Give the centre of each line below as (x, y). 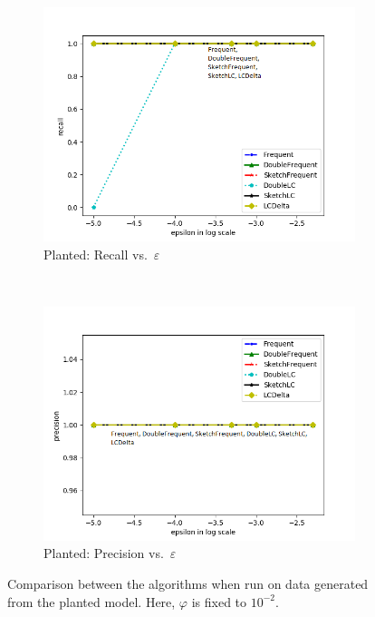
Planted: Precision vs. (104, 553)
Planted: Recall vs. (96, 254)
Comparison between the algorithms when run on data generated (188, 583)
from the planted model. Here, (91, 601)
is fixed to (219, 601)
